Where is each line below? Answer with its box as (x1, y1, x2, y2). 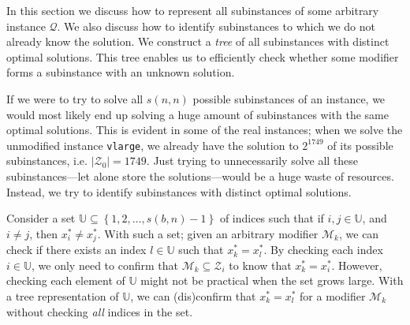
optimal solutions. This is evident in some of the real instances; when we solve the (6, 121, 403, 138)
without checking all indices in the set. (6, 303, 193, 319)
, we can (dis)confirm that (130, 288, 256, 304)
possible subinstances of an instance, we (192, 90, 386, 106)
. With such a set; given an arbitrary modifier (97, 225, 319, 241)
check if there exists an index (6, 241, 147, 258)
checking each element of (6, 272, 125, 289)
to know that (229, 256, 292, 273)
